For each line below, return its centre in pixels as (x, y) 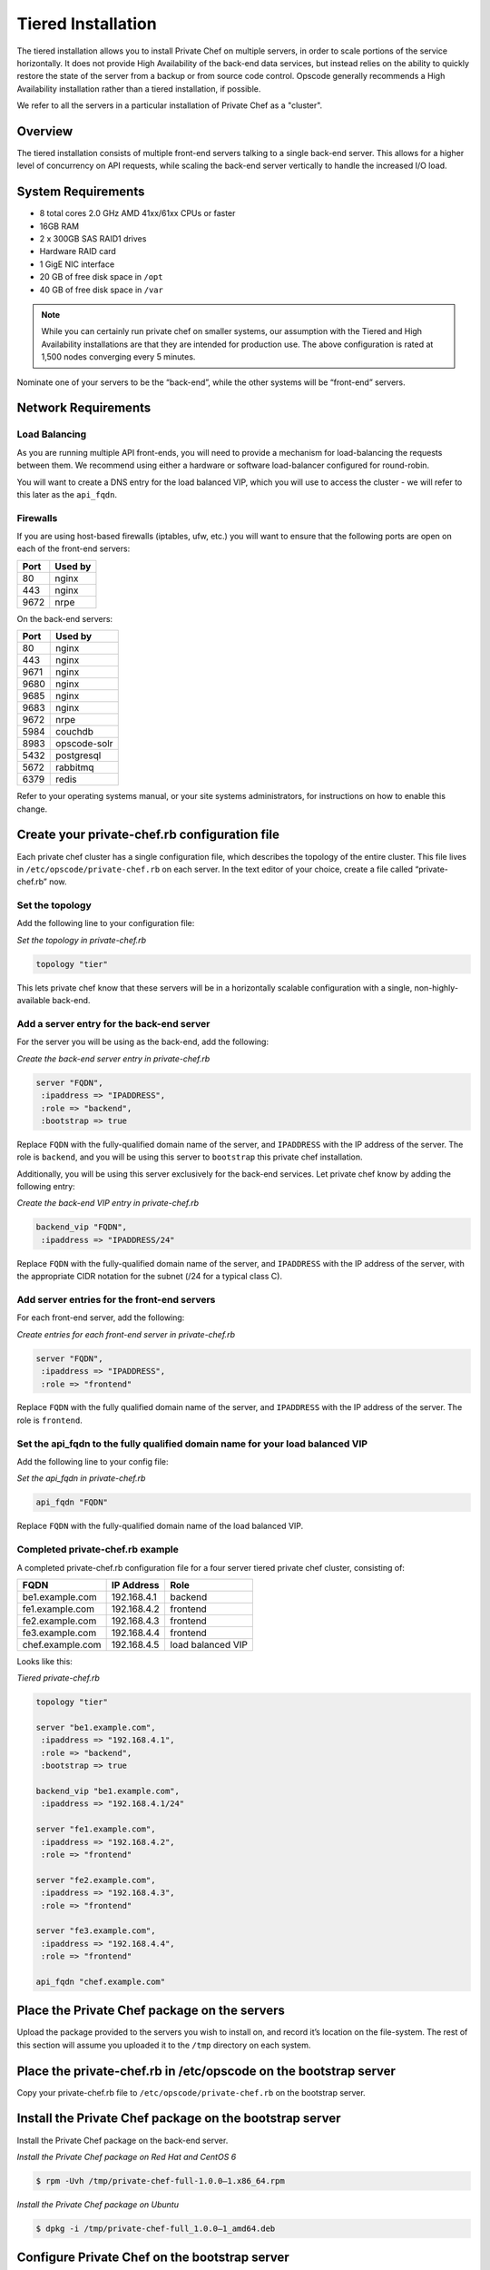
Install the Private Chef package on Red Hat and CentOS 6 (127, 2156)
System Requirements (81, 192)
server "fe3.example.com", (96, 1931)
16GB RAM (59, 226)
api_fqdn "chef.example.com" (101, 1981)
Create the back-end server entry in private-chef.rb (113, 1059)
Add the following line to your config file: (93, 1462)
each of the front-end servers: (73, 548)
